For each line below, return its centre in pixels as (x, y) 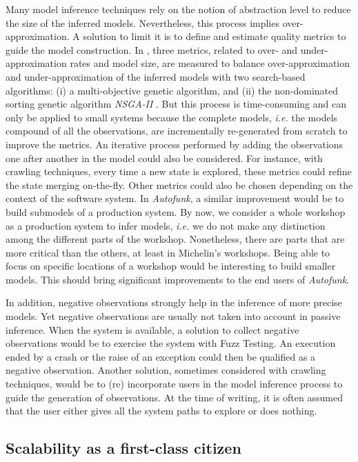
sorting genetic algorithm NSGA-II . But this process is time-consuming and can (176, 104)
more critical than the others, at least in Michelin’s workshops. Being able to (168, 252)
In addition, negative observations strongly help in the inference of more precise (174, 302)
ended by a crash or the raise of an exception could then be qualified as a (161, 356)
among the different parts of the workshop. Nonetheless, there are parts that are (175, 239)
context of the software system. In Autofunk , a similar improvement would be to (175, 198)
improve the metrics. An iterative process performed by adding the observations (175, 144)
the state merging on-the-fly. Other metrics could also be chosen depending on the (179, 184)
